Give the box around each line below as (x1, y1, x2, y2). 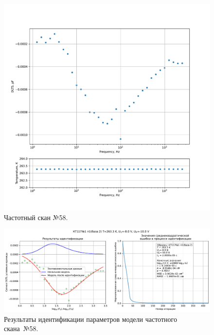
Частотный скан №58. (4, 212, 68, 222)
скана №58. (4, 323, 38, 334)
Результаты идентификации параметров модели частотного (4, 314, 177, 324)
